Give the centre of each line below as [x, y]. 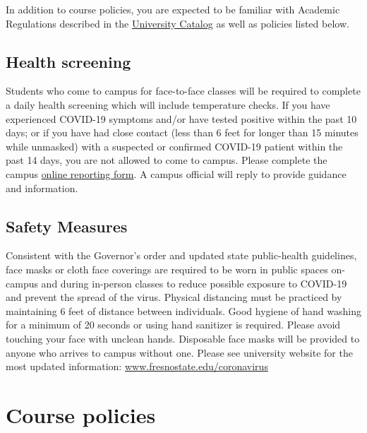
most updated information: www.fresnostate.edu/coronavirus [137, 366]
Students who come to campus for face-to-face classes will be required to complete [183, 91]
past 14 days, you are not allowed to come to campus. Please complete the [167, 160]
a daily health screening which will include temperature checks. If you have [168, 104]
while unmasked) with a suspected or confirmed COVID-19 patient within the [174, 146]
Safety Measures [67, 226]
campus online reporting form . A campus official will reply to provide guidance [176, 173]
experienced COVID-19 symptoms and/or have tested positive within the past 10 [181, 118]
